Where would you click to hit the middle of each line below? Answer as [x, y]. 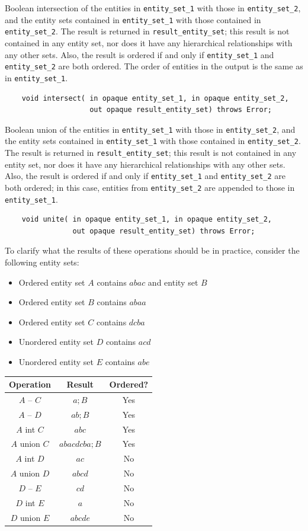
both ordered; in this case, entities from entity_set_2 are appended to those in [150, 187]
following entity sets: [42, 262]
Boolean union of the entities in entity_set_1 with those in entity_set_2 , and [150, 129]
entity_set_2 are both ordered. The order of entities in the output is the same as [154, 66]
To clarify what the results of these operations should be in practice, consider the [152, 250]
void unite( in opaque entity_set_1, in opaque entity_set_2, [147, 220]
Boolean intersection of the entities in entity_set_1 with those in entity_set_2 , [153, 8]
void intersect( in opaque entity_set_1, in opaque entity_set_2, [155, 98]
